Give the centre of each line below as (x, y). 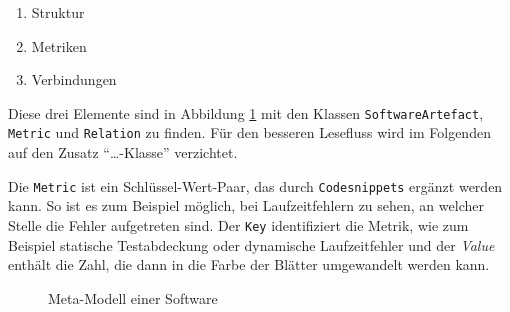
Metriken (59, 45)
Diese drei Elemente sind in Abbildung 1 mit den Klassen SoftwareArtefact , (246, 112)
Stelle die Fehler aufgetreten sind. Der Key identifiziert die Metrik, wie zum (238, 224)
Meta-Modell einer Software (133, 297)
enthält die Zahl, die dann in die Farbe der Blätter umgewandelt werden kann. (249, 264)
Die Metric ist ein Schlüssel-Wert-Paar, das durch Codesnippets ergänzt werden (255, 185)
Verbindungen (74, 79)
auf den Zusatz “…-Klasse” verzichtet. (123, 152)
